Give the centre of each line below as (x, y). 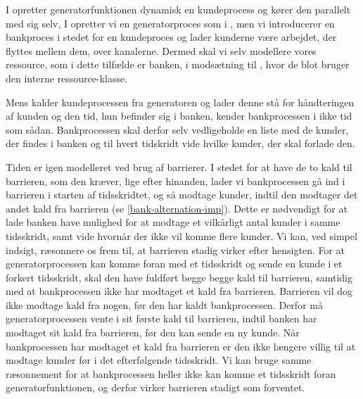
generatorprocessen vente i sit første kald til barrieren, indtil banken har (161, 318)
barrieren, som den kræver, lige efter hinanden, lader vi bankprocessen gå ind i (176, 180)
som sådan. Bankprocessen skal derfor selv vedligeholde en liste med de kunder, (177, 129)
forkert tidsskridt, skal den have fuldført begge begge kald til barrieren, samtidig (179, 277)
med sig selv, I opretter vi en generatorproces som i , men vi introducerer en (170, 23)
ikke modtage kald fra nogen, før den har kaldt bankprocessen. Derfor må (164, 304)
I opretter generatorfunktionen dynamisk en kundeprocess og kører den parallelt (178, 9)
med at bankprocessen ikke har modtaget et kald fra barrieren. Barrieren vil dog (179, 291)
